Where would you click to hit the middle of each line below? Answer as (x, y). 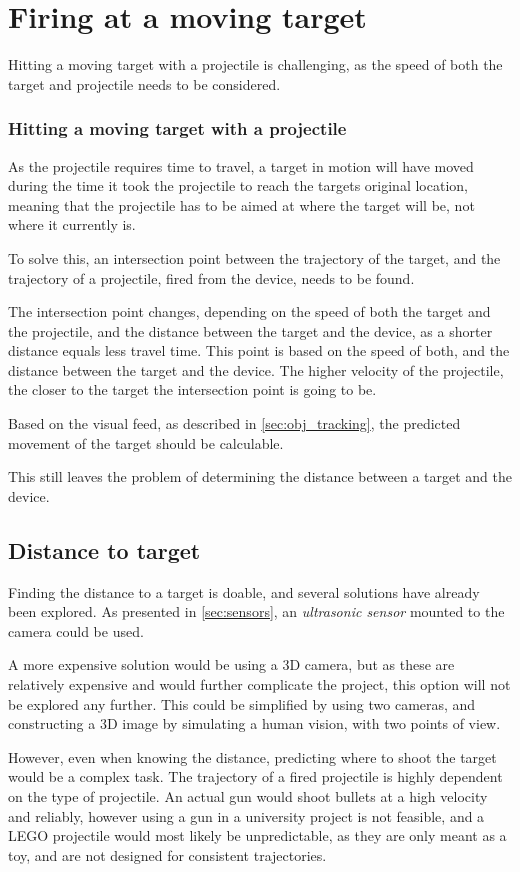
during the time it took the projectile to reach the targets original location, (238, 185)
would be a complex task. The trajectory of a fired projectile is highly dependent (255, 776)
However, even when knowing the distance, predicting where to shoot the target (252, 756)
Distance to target (104, 549)
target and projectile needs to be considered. (144, 83)
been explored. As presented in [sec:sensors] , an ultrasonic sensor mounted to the (256, 611)
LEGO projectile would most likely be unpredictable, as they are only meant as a (257, 835)
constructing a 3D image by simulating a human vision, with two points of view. (254, 723)
